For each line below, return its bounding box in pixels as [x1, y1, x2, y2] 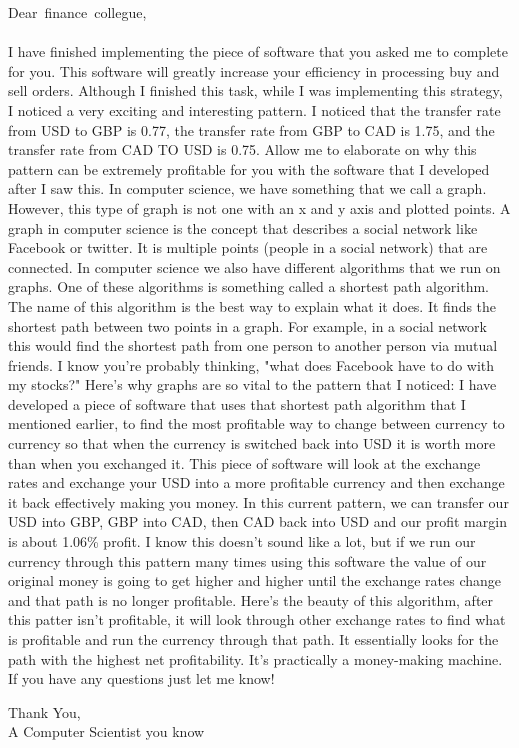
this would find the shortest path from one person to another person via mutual [8, 335, 498, 356]
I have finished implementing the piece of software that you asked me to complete [8, 41, 508, 62]
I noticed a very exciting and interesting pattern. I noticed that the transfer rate [8, 99, 501, 120]
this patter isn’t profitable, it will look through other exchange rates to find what [8, 609, 506, 630]
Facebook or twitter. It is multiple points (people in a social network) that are [8, 237, 488, 258]
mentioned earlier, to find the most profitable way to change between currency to [8, 413, 505, 434]
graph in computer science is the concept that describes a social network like [8, 217, 478, 238]
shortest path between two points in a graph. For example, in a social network [8, 315, 487, 336]
